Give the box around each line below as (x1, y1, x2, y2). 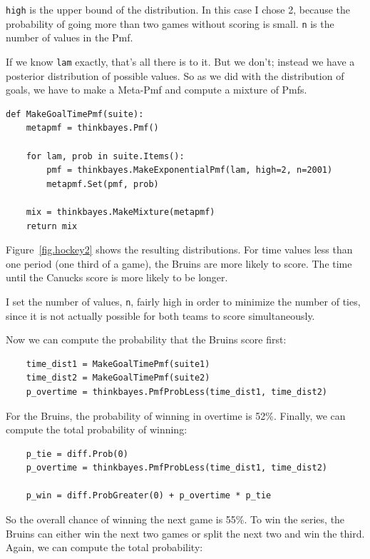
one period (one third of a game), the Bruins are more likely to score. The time (6, 256, 352, 271)
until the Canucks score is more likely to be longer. (6, 270, 228, 285)
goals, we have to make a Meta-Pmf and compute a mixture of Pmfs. (6, 82, 307, 97)
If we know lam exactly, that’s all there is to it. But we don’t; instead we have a (6, 54, 355, 69)
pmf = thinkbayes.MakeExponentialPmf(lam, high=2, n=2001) (46, 165, 333, 176)
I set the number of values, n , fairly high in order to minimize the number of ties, (6, 293, 361, 308)
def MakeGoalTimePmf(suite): (6, 109, 144, 119)
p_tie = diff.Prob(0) (26, 448, 128, 459)
